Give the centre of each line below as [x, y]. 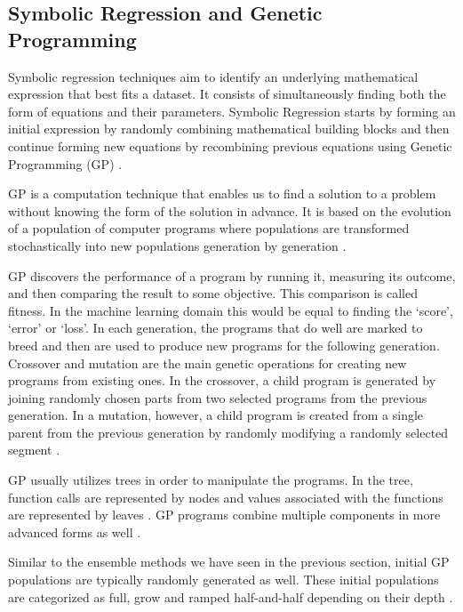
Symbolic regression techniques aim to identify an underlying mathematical [213, 76]
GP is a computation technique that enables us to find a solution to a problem [222, 193]
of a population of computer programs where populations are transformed [209, 228]
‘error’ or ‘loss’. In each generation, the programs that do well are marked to [216, 328]
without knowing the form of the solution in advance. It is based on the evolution [230, 210]
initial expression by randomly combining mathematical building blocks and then [229, 129]
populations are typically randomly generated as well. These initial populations [224, 580]
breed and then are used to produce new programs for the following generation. [224, 345]
